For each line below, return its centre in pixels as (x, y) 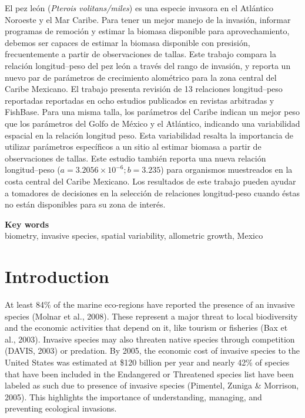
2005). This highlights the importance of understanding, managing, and (133, 396)
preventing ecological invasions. (61, 408)
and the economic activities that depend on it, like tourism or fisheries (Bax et (146, 328)
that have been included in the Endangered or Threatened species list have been (149, 373)
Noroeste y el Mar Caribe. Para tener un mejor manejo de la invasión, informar (148, 19)
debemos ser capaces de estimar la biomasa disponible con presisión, (128, 42)
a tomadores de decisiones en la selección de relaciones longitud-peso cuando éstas (152, 192)
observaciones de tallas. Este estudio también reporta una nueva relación (135, 158)
